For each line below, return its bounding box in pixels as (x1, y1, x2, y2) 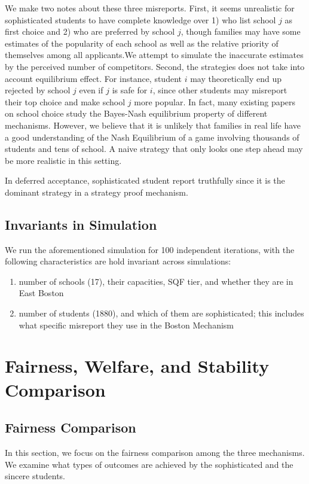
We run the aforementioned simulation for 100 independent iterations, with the (5, 243, 295, 255)
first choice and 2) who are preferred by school (5, 25, 175, 38)
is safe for (112, 84, 148, 96)
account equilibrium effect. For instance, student (5, 72, 182, 84)
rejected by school (5, 84, 71, 96)
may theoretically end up (190, 72, 282, 84)
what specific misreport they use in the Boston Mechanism (19, 318, 234, 331)
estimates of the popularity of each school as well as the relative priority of (5, 36, 279, 49)
